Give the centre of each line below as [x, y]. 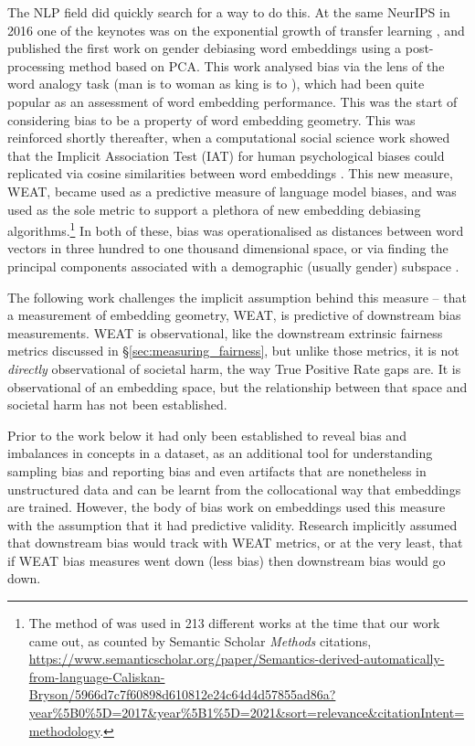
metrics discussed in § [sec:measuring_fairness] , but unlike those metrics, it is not [233, 351]
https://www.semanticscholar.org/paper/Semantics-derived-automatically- [237, 659]
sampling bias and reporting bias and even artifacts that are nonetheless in [217, 470]
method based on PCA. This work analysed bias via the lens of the [257, 65]
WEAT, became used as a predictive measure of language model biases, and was [232, 191]
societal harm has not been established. [117, 405]
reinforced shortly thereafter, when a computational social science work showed [229, 138]
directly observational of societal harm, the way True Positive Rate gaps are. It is [234, 368]
